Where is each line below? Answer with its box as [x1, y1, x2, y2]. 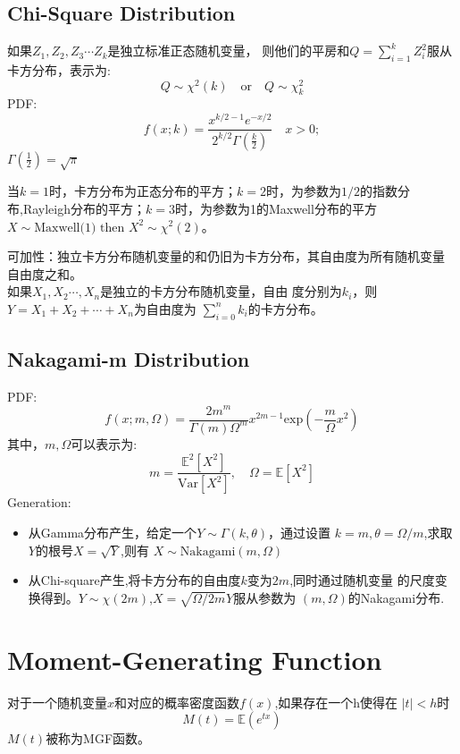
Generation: [7, 493, 71, 512]
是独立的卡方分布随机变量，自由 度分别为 [100, 282, 342, 301]
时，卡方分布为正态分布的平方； [48, 182, 237, 200]
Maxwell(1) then [34, 221, 125, 234]
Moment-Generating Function [7, 640, 382, 677]
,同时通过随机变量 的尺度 [289, 571, 435, 589]
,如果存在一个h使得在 [274, 692, 398, 711]
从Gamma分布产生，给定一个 [28, 523, 197, 542]
